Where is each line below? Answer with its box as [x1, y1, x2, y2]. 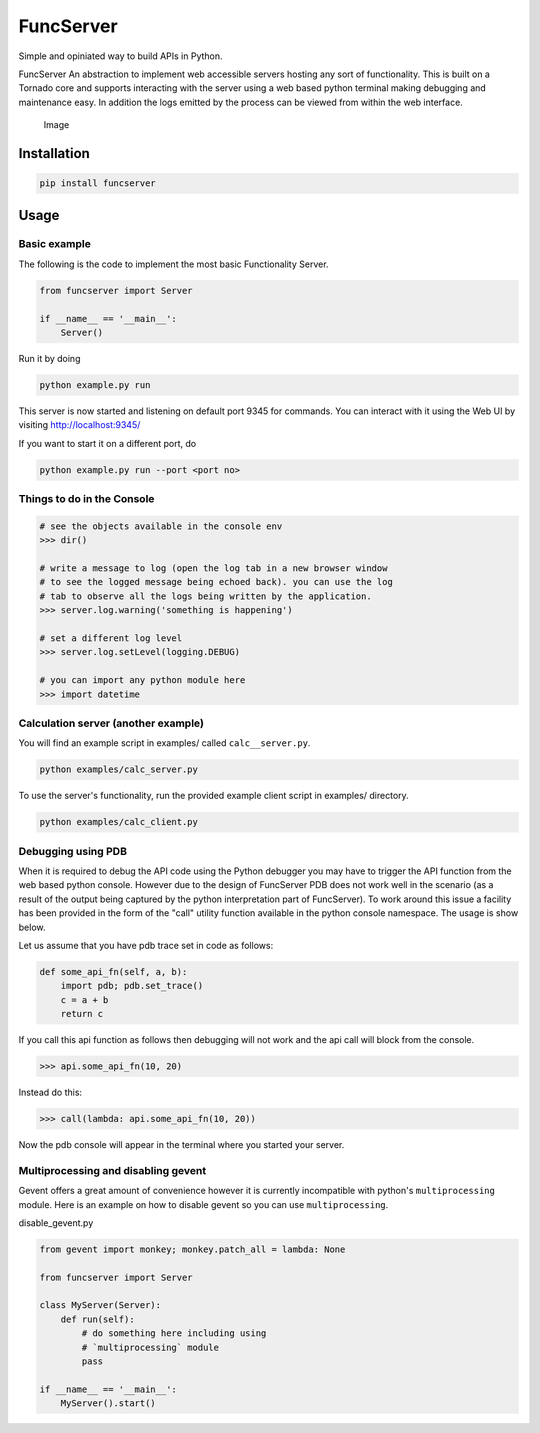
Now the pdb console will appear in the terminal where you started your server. [18, 1139, 345, 1151]
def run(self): [60, 1313, 135, 1325]
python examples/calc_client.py [39, 816, 199, 828]
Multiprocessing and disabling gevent [18, 1163, 207, 1177]
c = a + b [60, 994, 109, 1005]
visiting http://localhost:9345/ [18, 419, 141, 431]
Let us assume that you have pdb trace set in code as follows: [18, 939, 274, 951]
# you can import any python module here [39, 675, 246, 686]
